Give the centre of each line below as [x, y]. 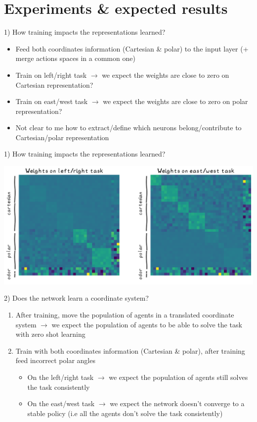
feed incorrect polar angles [55, 360]
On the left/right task [61, 377]
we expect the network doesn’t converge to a [177, 403]
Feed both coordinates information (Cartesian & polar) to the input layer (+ [132, 48]
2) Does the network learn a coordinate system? [76, 298]
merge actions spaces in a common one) [75, 58]
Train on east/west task [52, 101]
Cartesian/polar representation [62, 137]
